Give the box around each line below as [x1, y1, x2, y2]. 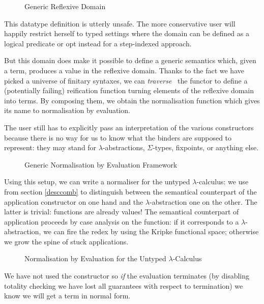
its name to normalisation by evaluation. [4, 105, 130, 116]
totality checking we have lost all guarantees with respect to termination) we [4, 280, 243, 291]
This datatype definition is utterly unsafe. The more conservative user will [4, 18, 236, 29]
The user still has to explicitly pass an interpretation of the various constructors [4, 122, 254, 132]
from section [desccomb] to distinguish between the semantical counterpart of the [4, 186, 257, 197]
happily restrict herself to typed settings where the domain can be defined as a [4, 28, 249, 39]
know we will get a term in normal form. [4, 290, 131, 301]
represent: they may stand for [4, 142, 97, 153]
